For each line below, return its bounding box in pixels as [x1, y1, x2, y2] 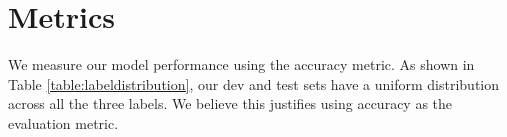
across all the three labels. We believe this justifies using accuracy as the [8, 93, 453, 114]
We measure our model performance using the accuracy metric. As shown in [8, 54, 475, 75]
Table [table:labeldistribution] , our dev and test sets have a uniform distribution [8, 73, 500, 94]
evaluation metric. [8, 112, 119, 133]
